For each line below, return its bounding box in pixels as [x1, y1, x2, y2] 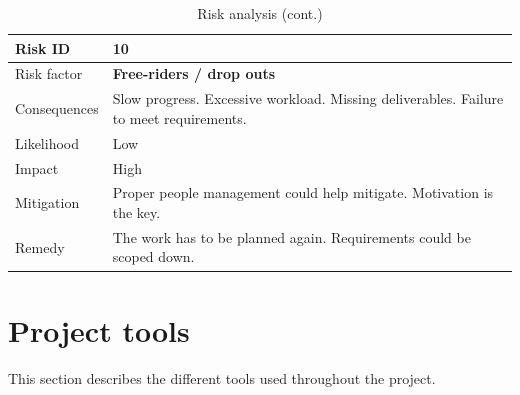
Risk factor [15, 63, 83, 84]
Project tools [8, 309, 190, 350]
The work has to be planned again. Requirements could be [112, 226, 471, 247]
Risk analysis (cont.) [197, 3, 323, 23]
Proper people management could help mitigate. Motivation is [112, 182, 494, 203]
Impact [15, 157, 59, 178]
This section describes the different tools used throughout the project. [8, 367, 436, 388]
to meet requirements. [112, 107, 247, 128]
